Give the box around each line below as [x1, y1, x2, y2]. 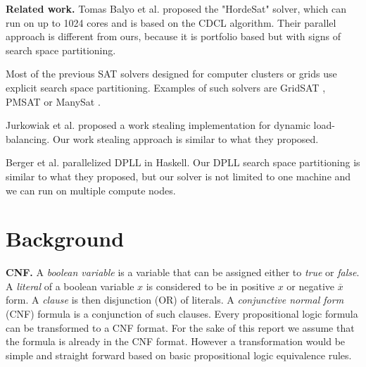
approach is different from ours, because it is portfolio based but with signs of [6, 29, 341, 44]
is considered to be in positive [146, 278, 274, 293]
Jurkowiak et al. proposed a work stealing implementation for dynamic [6, 118, 310, 132]
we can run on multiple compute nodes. [6, 182, 176, 197]
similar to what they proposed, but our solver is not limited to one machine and [6, 168, 351, 183]
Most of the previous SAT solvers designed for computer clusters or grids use [6, 66, 337, 81]
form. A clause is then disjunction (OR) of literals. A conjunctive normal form [6, 292, 344, 307]
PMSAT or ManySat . [6, 94, 101, 108]
